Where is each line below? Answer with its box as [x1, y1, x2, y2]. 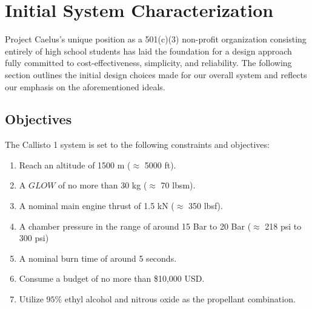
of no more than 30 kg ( [58, 179, 147, 191]
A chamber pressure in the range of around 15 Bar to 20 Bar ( [19, 219, 251, 232]
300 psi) [19, 231, 49, 244]
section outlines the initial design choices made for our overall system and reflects [5, 68, 307, 81]
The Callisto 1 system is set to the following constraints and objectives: [5, 138, 270, 151]
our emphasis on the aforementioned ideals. [5, 80, 165, 93]
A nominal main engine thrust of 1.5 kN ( [19, 199, 174, 212]
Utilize [19, 293, 44, 305]
